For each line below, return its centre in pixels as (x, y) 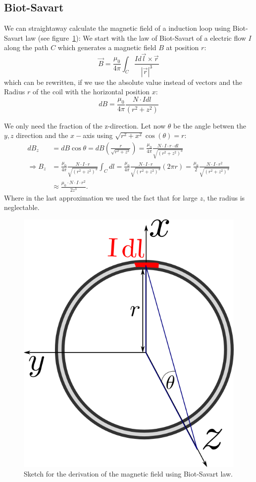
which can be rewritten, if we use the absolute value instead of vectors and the (123, 82)
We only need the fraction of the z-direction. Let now (85, 125)
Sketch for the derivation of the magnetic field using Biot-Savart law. (128, 474)
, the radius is (224, 197)
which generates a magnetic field (107, 47)
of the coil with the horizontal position (91, 92)
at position (182, 47)
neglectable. (22, 207)
